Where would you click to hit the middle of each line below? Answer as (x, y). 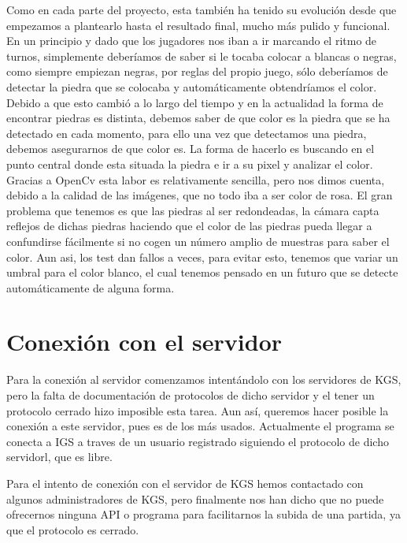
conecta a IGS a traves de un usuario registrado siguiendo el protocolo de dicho (198, 441)
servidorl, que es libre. (59, 457)
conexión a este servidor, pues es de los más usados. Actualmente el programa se (200, 426)
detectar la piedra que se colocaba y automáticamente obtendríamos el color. (192, 86)
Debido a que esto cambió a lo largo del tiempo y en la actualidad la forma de (195, 102)
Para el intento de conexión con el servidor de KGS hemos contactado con (185, 483)
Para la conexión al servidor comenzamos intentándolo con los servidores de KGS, (204, 379)
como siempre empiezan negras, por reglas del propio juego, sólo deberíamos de (197, 71)
